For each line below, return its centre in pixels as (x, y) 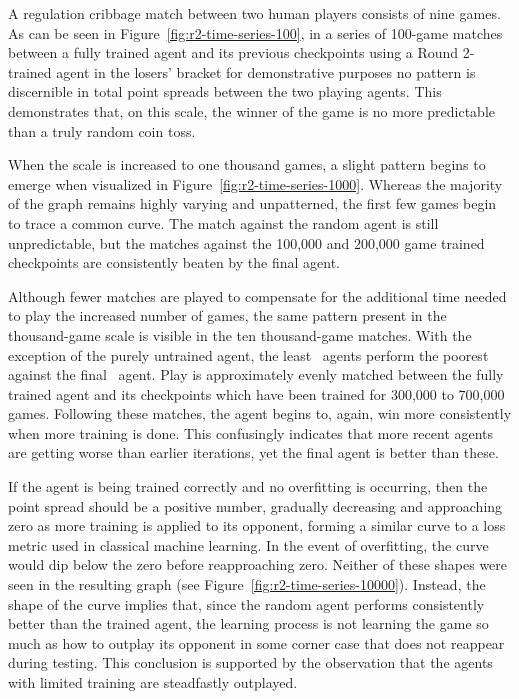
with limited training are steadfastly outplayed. (153, 682)
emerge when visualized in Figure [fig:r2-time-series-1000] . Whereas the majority (255, 183)
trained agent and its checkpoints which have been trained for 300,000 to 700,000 (256, 393)
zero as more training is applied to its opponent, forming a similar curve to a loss (257, 525)
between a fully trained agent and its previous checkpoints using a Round (233, 52)
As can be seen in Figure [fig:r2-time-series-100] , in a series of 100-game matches (255, 32)
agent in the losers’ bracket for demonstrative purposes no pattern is (266, 71)
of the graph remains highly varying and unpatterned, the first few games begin (252, 203)
